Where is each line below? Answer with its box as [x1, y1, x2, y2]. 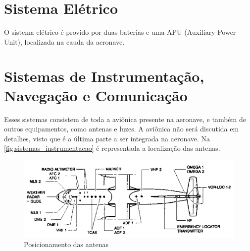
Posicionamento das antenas [24, 239, 109, 250]
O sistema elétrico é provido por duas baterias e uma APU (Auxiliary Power [4, 27, 236, 37]
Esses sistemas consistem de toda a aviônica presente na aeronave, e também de [4, 114, 246, 124]
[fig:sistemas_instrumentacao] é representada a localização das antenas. [4, 143, 220, 153]
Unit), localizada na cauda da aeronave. [4, 36, 125, 47]
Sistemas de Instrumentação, [4, 65, 204, 86]
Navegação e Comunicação [4, 85, 188, 105]
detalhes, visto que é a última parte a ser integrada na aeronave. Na [4, 133, 210, 143]
